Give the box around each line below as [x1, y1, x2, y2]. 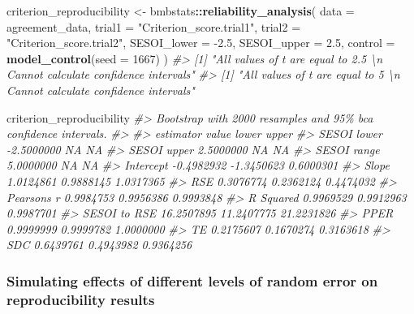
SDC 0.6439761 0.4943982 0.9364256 [6, 236, 192, 253]
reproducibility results [6, 289, 155, 309]
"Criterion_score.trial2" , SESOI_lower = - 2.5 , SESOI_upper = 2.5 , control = [6, 34, 395, 51]
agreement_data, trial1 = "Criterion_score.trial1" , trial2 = [6, 18, 301, 35]
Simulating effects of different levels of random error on [6, 270, 378, 290]
